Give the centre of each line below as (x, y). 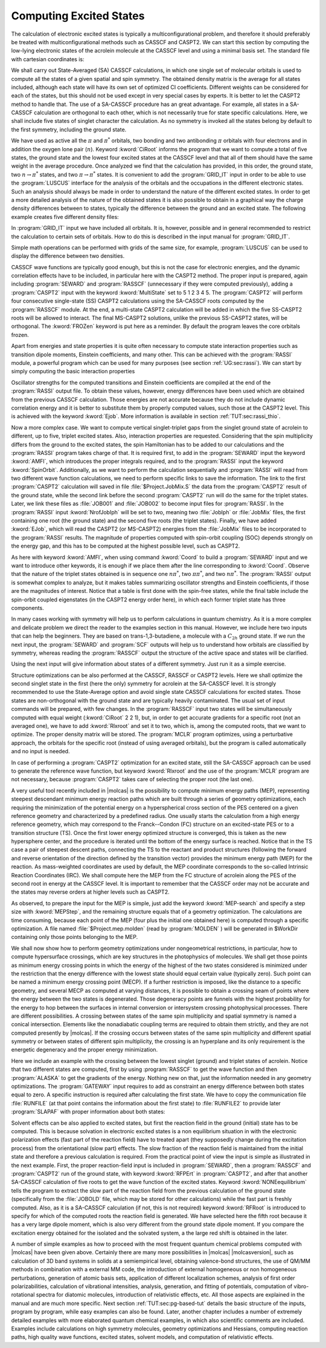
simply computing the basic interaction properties (73, 371)
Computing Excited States (78, 16)
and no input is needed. (40, 751)
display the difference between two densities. (68, 256)
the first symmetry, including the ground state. (69, 129)
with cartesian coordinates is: (48, 59)
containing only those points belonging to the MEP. (75, 937)
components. (28, 607)
